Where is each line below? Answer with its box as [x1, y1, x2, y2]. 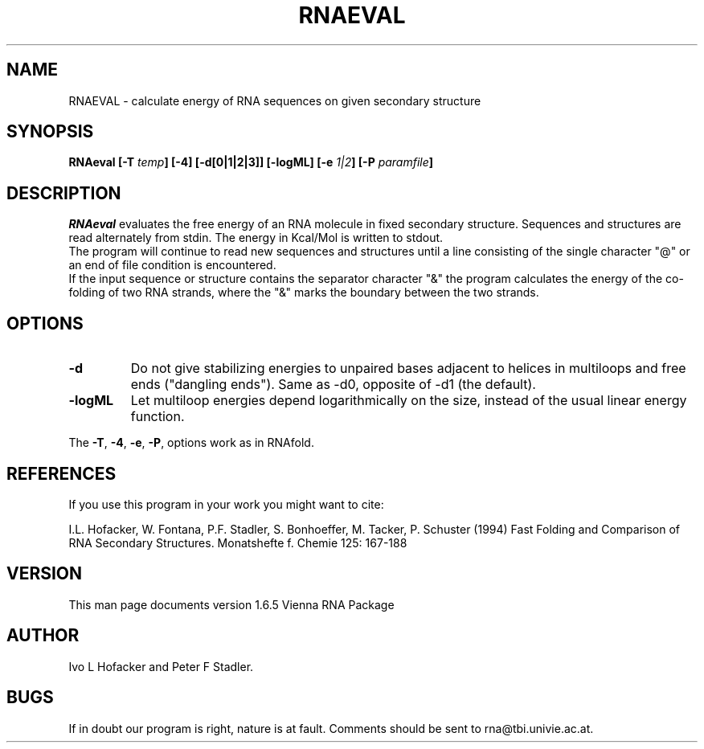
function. [130, 408, 185, 425]
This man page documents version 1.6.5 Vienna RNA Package [68, 597, 395, 612]
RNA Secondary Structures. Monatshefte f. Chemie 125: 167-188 [68, 535, 407, 550]
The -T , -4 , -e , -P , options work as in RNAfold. [68, 436, 314, 450]
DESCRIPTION [6, 182, 121, 203]
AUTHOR [6, 625, 80, 646]
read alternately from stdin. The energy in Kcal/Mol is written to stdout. [68, 231, 444, 245]
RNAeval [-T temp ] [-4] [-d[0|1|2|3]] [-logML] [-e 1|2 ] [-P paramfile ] [68, 155, 434, 170]
